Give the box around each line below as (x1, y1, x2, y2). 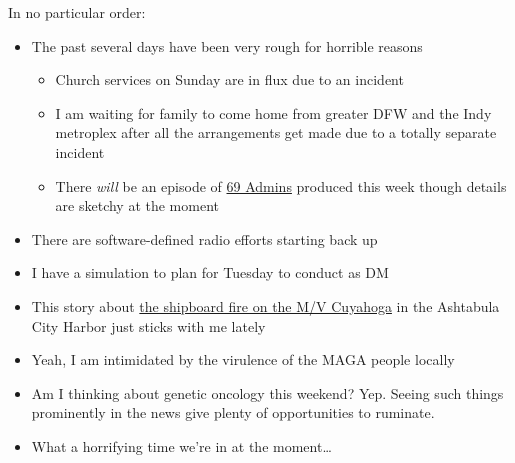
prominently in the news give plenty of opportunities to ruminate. (31, 402, 435, 423)
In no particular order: (8, 2, 146, 22)
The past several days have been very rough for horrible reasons (31, 35, 423, 56)
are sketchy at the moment (55, 195, 220, 216)
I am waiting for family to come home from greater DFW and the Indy (55, 102, 492, 123)
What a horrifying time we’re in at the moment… (31, 435, 332, 456)
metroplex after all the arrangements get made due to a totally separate (55, 122, 497, 143)
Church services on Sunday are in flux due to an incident (55, 69, 404, 90)
